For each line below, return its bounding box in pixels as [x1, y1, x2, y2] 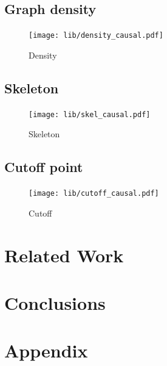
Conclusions [4, 290, 106, 315]
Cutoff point [4, 157, 83, 176]
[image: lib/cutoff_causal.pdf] [29, 189, 159, 198]
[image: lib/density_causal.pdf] [29, 31, 163, 40]
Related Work [4, 242, 124, 267]
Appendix [4, 338, 88, 363]
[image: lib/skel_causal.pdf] [29, 110, 151, 119]
